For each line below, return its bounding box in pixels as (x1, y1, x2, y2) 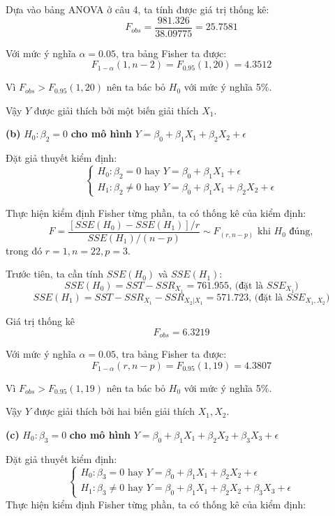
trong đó (6, 243, 43, 257)
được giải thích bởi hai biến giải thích (33, 404, 195, 418)
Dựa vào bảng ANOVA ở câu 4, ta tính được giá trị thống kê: (6, 2, 269, 16)
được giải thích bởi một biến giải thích (33, 103, 199, 117)
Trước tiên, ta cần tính (6, 266, 104, 281)
